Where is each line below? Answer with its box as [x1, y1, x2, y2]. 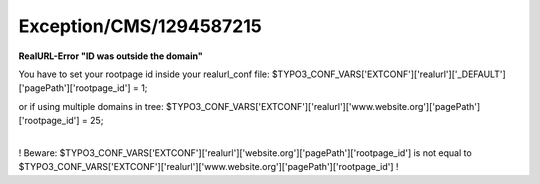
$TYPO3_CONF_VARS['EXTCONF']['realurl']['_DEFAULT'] [271, 68, 507, 80]
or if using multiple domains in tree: [18, 100, 164, 112]
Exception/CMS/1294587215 [18, 15, 262, 37]
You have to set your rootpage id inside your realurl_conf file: [18, 68, 270, 80]
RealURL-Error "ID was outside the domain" [18, 50, 204, 62]
